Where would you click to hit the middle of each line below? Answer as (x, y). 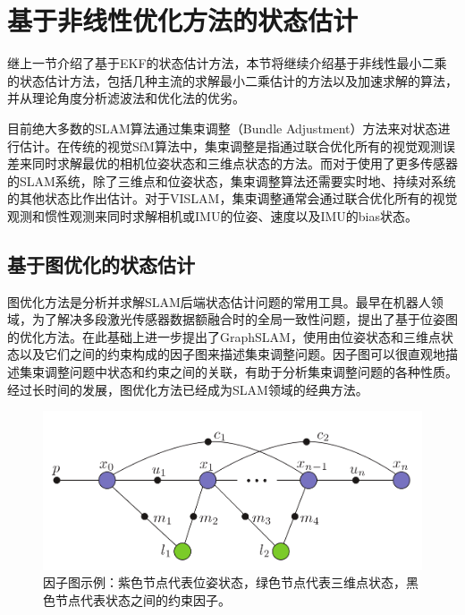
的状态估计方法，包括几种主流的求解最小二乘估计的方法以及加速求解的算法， (232, 80)
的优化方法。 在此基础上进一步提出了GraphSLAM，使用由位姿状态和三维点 (224, 336)
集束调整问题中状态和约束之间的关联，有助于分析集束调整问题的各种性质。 (238, 372)
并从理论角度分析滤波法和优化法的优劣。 (126, 98)
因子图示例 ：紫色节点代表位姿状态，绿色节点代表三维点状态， (224, 582)
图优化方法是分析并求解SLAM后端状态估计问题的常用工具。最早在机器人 (219, 301)
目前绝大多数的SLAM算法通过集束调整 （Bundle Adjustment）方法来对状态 (223, 128)
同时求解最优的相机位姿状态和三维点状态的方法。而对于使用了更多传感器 (245, 163)
